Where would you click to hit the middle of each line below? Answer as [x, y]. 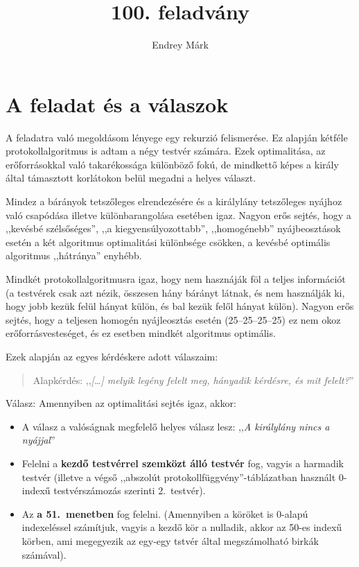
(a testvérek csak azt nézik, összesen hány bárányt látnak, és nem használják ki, [175, 292]
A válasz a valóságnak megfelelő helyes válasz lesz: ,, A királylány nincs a [176, 426]
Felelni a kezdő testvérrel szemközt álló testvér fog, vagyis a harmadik [183, 463]
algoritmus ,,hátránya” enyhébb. [74, 255]
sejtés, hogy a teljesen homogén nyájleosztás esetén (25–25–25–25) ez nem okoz [173, 319]
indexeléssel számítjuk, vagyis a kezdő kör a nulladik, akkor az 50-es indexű [182, 527]
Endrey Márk [180, 45]
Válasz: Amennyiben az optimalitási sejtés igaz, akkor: [121, 403]
